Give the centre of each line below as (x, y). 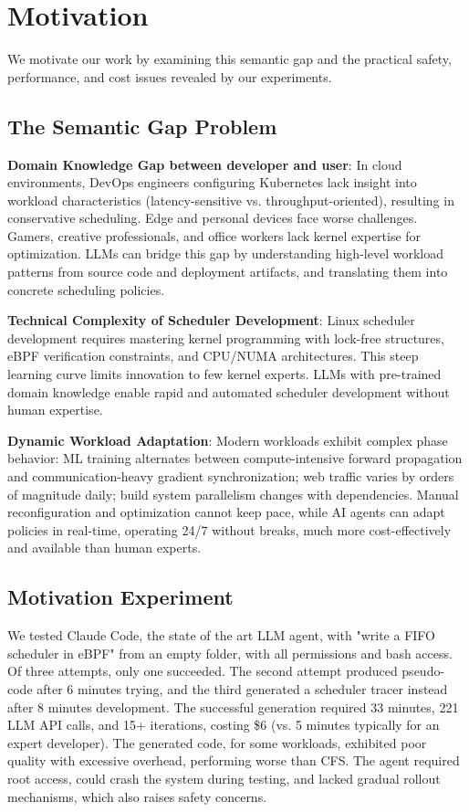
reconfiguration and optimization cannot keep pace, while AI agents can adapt (226, 512)
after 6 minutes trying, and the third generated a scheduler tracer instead (242, 688)
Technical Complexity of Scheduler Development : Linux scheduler (211, 320)
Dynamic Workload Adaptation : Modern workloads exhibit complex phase (228, 440)
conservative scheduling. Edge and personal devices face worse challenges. (213, 218)
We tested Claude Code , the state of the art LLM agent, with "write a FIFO (221, 635)
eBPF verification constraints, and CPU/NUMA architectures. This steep (213, 356)
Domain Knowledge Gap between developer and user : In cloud (205, 164)
